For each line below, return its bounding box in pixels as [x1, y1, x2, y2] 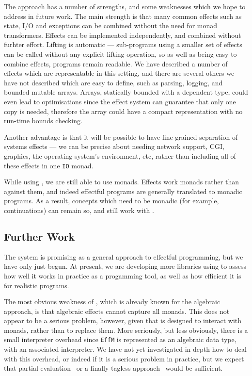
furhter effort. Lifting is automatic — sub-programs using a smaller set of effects [4, 39, 242, 49]
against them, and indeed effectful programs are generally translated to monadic [4, 186, 242, 196]
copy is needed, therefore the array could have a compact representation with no [4, 106, 243, 116]
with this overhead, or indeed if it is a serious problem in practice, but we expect [4, 353, 244, 363]
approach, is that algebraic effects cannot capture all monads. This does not [4, 306, 230, 316]
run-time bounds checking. [4, 115, 82, 126]
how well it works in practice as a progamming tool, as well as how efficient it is [4, 270, 241, 280]
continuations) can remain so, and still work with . [4, 205, 154, 215]
